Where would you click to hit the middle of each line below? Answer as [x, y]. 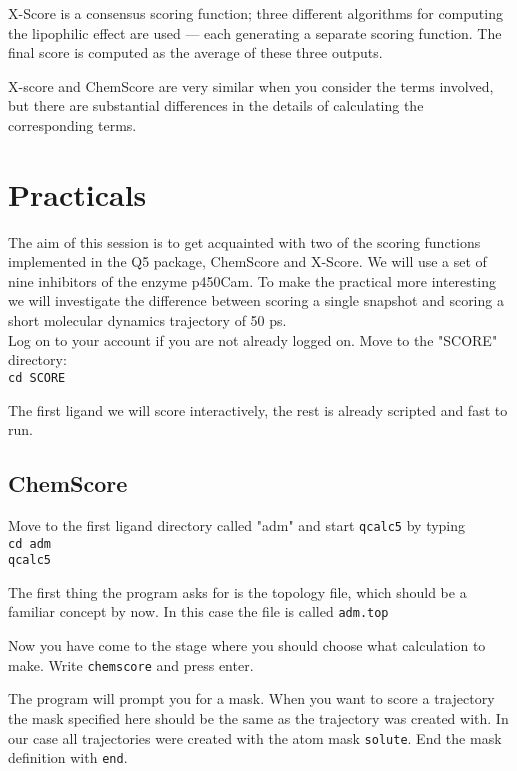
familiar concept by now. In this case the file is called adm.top [198, 611]
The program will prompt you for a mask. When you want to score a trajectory [251, 698]
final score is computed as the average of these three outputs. [195, 52]
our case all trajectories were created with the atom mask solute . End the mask [255, 737]
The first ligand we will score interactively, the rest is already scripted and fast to [258, 409]
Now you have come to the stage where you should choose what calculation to [247, 645]
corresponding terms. [72, 124]
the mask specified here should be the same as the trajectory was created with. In [258, 717]
